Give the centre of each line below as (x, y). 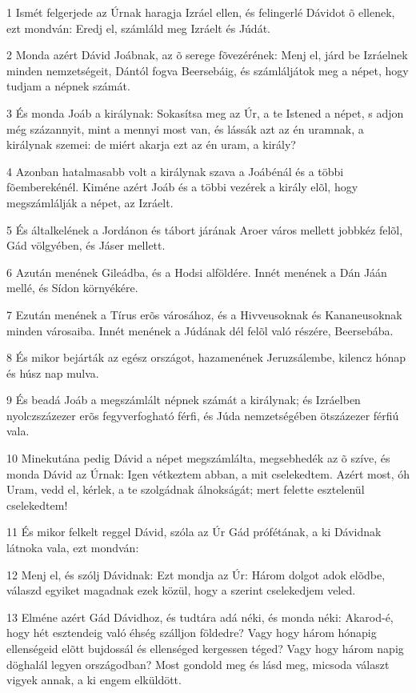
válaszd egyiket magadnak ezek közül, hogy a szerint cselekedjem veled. (181, 590)
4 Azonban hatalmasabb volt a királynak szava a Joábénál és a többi (175, 171)
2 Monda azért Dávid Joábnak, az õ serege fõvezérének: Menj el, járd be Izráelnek (207, 55)
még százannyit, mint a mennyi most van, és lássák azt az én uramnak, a (185, 128)
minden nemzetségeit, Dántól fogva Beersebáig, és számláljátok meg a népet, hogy (208, 70)
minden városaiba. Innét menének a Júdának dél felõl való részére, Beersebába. (200, 330)
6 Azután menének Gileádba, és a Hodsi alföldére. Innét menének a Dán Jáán (197, 272)
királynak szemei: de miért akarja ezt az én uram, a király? (151, 144)
